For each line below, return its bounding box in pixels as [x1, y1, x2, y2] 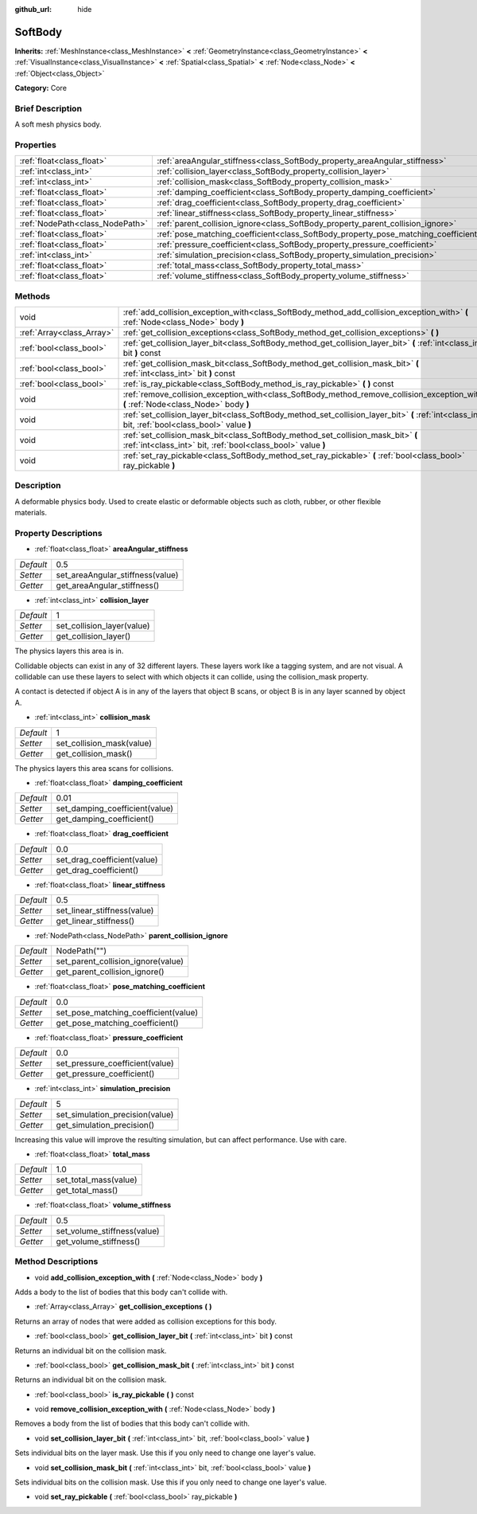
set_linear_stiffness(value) [56, 905, 154, 916]
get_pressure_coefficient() [56, 1068, 155, 1079]
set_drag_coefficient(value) [56, 854, 158, 865]
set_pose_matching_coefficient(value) [56, 1007, 199, 1018]
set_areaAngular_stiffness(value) [56, 569, 179, 581]
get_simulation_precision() [56, 1119, 155, 1130]
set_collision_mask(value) [56, 737, 153, 749]
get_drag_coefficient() [56, 864, 139, 875]
